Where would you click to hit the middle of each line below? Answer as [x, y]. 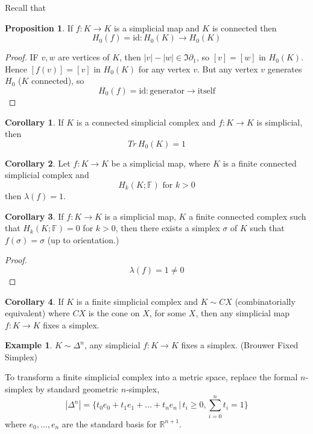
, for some [168, 313]
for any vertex [164, 69]
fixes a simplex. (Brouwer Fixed [240, 345]
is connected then [244, 27]
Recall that [25, 7]
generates [285, 69]
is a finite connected [260, 163]
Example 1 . [29, 345]
